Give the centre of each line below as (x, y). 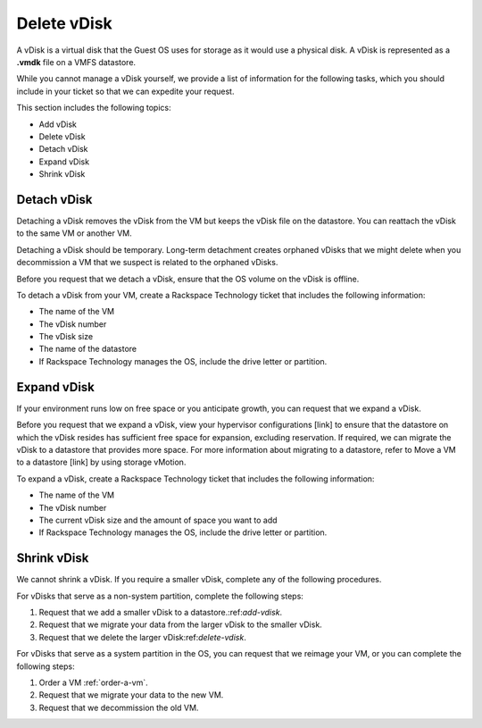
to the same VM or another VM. (75, 233)
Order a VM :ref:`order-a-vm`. (94, 682)
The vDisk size (66, 337)
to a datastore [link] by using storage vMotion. (101, 462)
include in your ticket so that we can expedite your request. (125, 91)
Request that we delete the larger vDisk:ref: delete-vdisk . (143, 637)
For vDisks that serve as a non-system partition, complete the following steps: (160, 596)
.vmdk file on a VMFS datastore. (76, 62)
